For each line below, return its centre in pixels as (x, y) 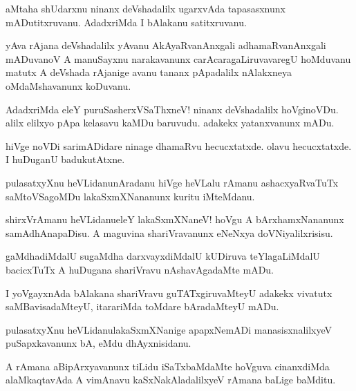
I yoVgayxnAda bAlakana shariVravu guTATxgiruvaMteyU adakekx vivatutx (169, 293)
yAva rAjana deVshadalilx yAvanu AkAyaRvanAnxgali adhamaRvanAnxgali (166, 45)
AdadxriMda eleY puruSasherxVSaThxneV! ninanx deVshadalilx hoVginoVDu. (172, 109)
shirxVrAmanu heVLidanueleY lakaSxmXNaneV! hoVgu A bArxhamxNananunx (175, 219)
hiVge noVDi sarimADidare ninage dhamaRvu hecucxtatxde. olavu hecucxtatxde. (179, 145)
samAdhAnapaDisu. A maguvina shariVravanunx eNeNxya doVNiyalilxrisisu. (169, 232)
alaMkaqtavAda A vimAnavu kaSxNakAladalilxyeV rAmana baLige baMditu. (171, 380)
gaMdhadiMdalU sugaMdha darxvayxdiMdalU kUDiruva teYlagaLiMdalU (163, 256)
